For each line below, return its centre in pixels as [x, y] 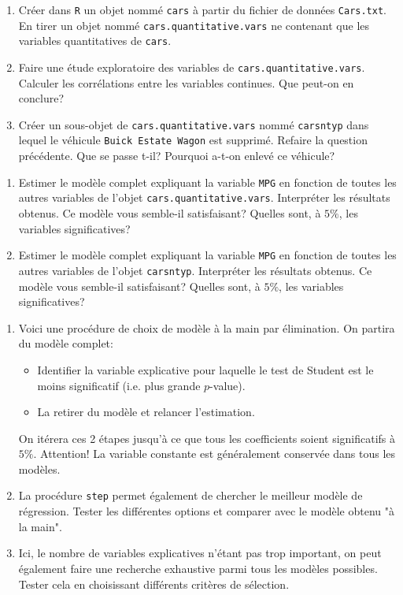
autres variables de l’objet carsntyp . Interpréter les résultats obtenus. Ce [195, 270]
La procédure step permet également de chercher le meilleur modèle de [190, 495]
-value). [227, 385]
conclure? [41, 98]
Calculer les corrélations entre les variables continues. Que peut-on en [186, 82]
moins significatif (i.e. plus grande [119, 385]
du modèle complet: [66, 343]
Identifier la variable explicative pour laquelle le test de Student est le [205, 369]
